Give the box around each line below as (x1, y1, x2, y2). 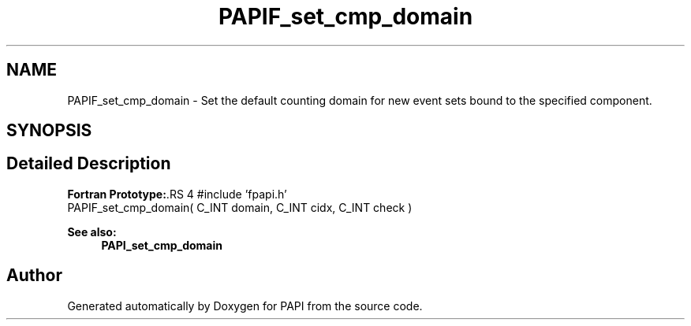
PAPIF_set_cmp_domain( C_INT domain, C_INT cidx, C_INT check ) (67, 200, 413, 214)
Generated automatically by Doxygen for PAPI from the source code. (67, 298, 423, 313)
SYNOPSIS (6, 120, 92, 141)
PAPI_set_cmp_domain (101, 238, 222, 252)
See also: (67, 224, 117, 239)
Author (6, 265, 62, 286)
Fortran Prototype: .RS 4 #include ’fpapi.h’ (67, 187, 287, 201)
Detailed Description (6, 154, 171, 174)
